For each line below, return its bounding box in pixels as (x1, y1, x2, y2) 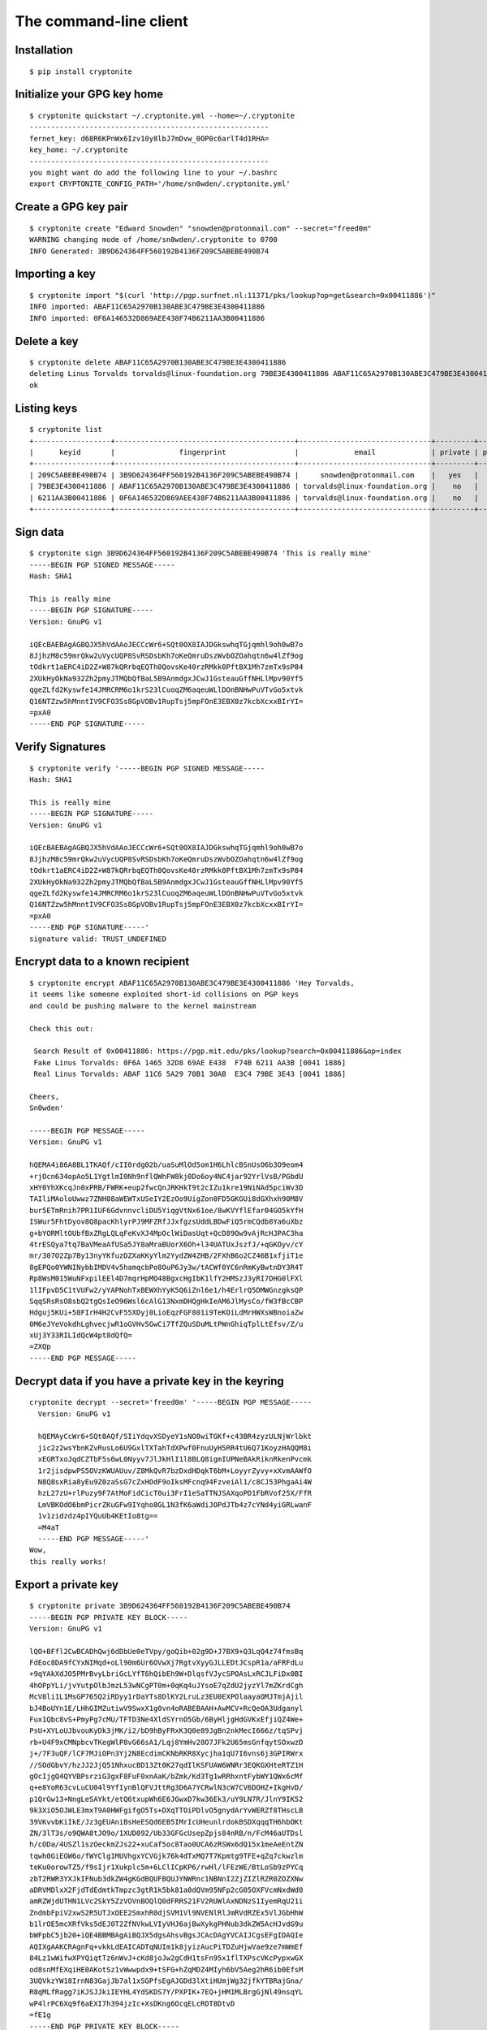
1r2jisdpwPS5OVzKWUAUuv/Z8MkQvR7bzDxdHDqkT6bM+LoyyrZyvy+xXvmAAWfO (37, 1466, 312, 1475)
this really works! (29, 1557, 107, 1566)
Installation (15, 43, 73, 57)
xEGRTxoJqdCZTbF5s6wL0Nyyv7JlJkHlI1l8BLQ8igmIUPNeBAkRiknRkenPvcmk (37, 1454, 312, 1464)
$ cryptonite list (29, 425, 103, 434)
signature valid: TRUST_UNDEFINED (29, 934, 166, 944)
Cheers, (29, 1092, 60, 1101)
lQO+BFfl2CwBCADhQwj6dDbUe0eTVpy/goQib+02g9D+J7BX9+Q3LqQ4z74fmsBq (29, 1647, 304, 1656)
